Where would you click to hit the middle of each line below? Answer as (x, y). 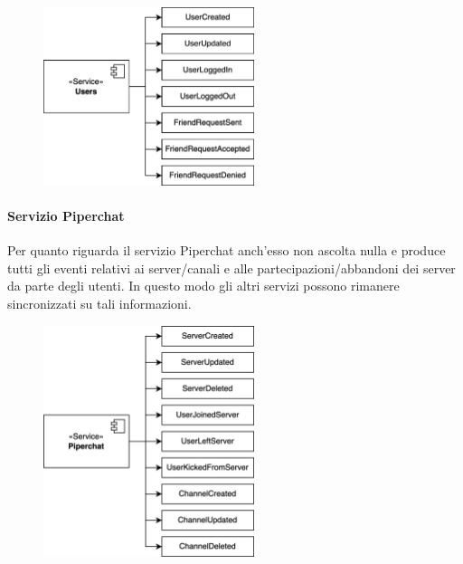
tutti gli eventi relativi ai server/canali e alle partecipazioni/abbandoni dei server (231, 268)
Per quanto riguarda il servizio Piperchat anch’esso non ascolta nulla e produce (227, 250)
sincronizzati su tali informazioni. (99, 304)
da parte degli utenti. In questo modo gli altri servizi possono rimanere (203, 286)
